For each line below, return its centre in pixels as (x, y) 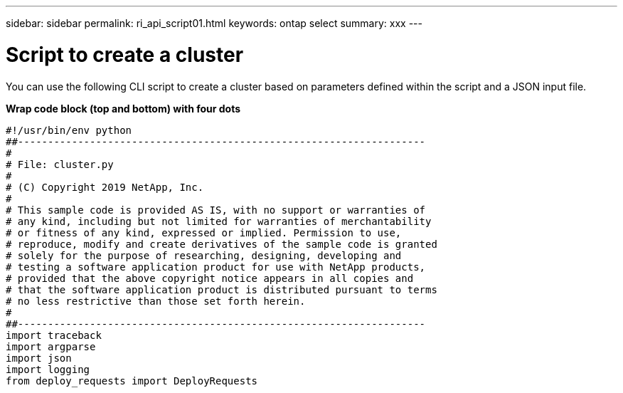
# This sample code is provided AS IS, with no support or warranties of (216, 210)
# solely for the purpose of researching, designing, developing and (204, 255)
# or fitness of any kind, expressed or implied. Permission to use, (204, 232)
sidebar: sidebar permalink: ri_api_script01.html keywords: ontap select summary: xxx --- (214, 23)
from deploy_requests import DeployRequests (132, 381)
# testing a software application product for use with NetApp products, (216, 267)
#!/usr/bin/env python (69, 130)
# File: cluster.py (60, 164)
